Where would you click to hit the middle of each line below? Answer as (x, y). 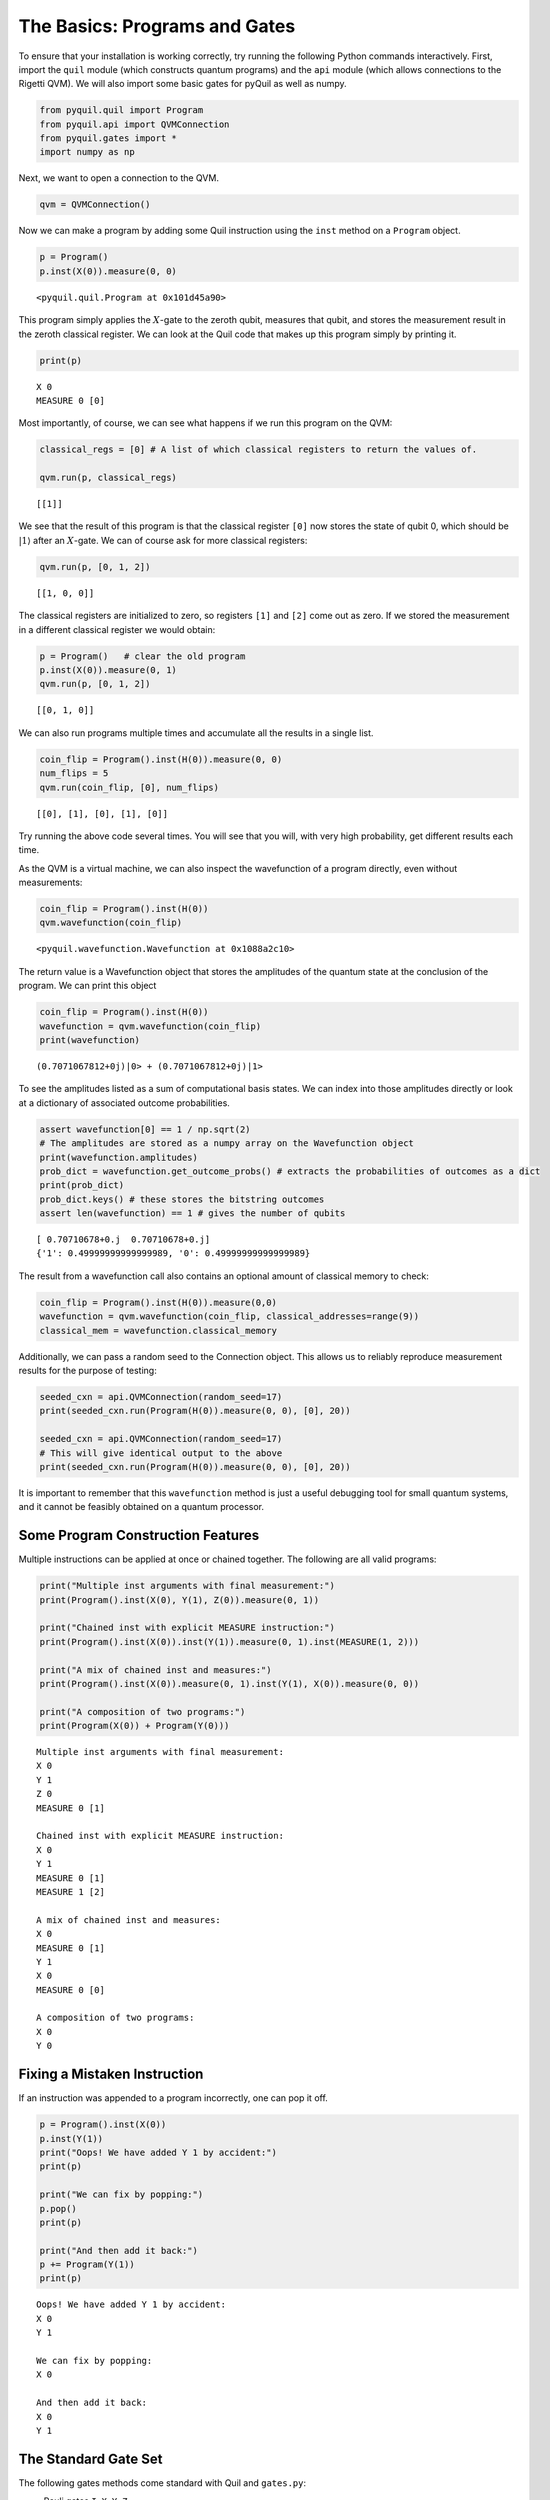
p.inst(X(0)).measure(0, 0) (108, 271)
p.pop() (58, 2208)
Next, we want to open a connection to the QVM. (119, 178)
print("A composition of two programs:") (142, 1711)
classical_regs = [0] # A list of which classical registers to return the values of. (258, 449)
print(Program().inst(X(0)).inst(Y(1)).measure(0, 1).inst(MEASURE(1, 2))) (229, 1641)
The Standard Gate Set (90, 2458)
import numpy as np (87, 152)
